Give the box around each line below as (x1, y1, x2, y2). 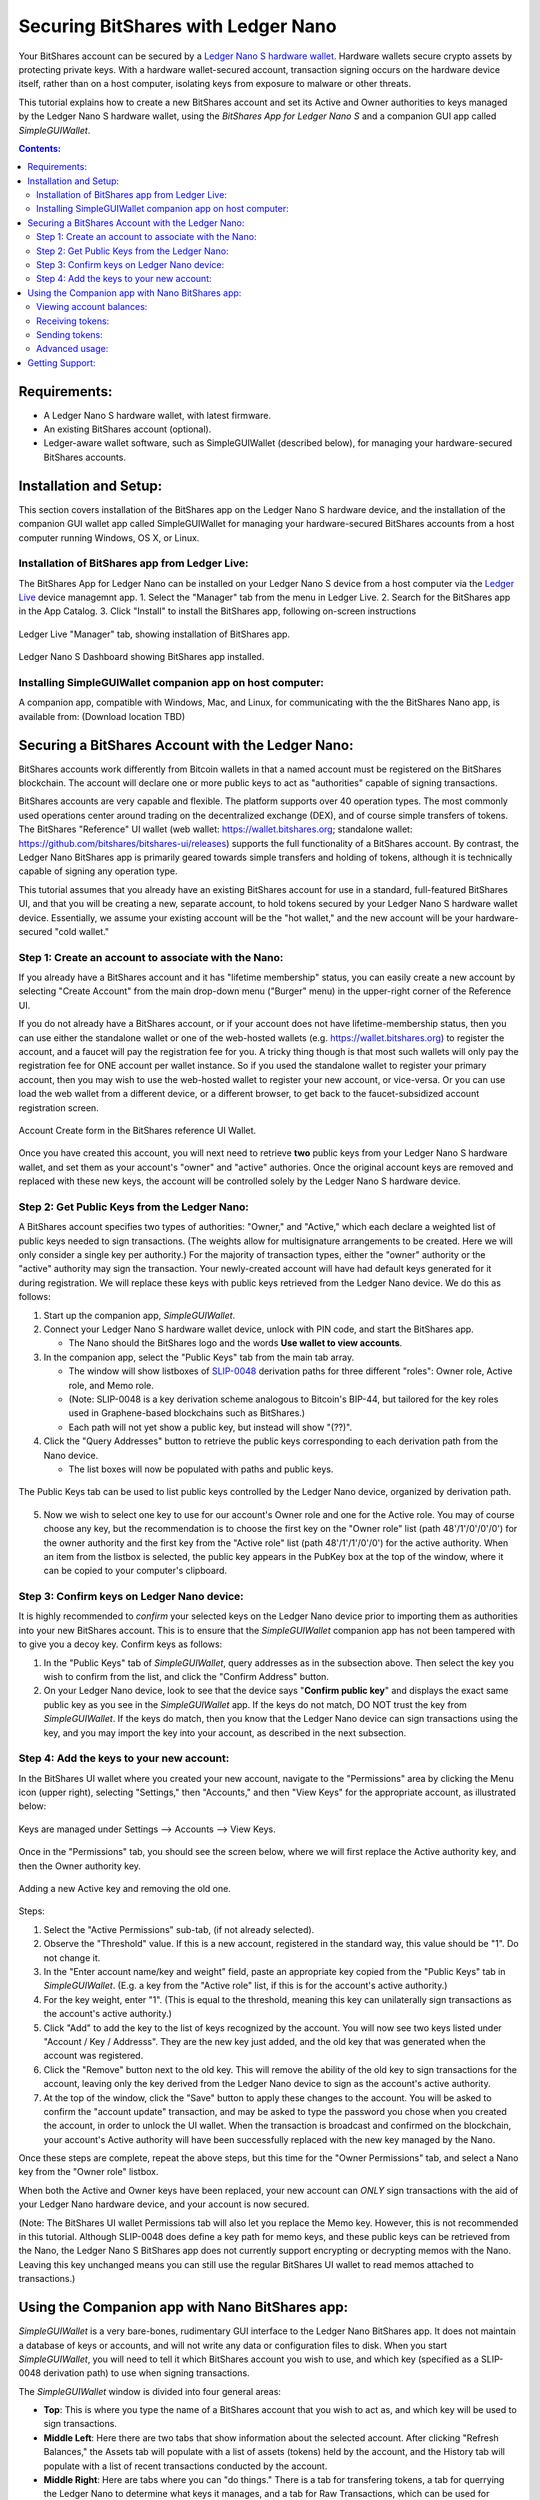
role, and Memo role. (68, 1379, 155, 1391)
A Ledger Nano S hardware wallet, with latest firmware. (43, 409, 272, 421)
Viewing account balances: (36, 301, 148, 313)
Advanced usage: (36, 343, 109, 355)
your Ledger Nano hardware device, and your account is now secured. (18, 2198, 310, 2210)
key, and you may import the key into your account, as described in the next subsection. (43, 1726, 407, 1739)
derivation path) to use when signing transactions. (43, 2367, 250, 2379)
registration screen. (18, 1101, 99, 1114)
